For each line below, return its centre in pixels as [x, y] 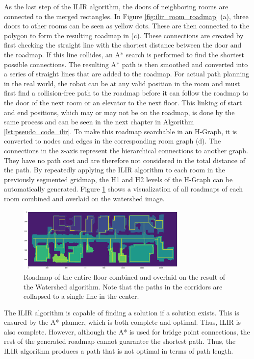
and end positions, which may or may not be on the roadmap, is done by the [119, 112]
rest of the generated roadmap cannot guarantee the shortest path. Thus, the [120, 341]
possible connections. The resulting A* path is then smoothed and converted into [126, 64]
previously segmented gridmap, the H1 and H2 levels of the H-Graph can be [118, 179]
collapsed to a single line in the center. [81, 296]
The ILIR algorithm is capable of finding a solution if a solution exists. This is [122, 312]
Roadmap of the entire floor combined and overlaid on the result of [125, 276]
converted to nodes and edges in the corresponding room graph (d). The [113, 141]
